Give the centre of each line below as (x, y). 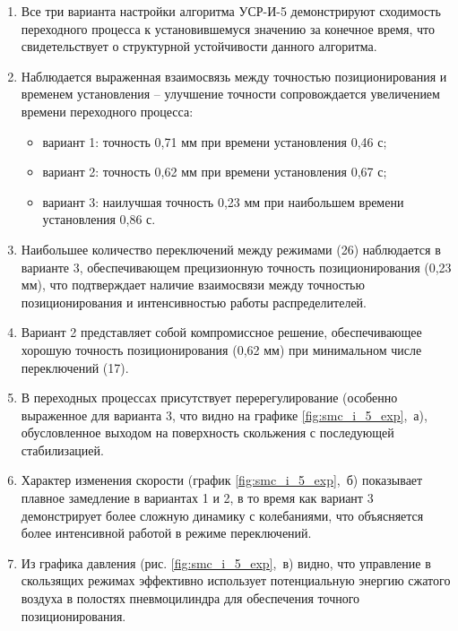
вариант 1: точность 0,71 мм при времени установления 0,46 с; (215, 141)
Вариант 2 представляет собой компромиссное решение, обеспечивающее (221, 332)
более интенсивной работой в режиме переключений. (166, 533)
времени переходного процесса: (107, 111)
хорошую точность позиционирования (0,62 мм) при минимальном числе (221, 349)
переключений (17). (75, 367)
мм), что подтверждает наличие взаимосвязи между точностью (193, 285)
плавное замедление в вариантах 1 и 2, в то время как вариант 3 (197, 498)
